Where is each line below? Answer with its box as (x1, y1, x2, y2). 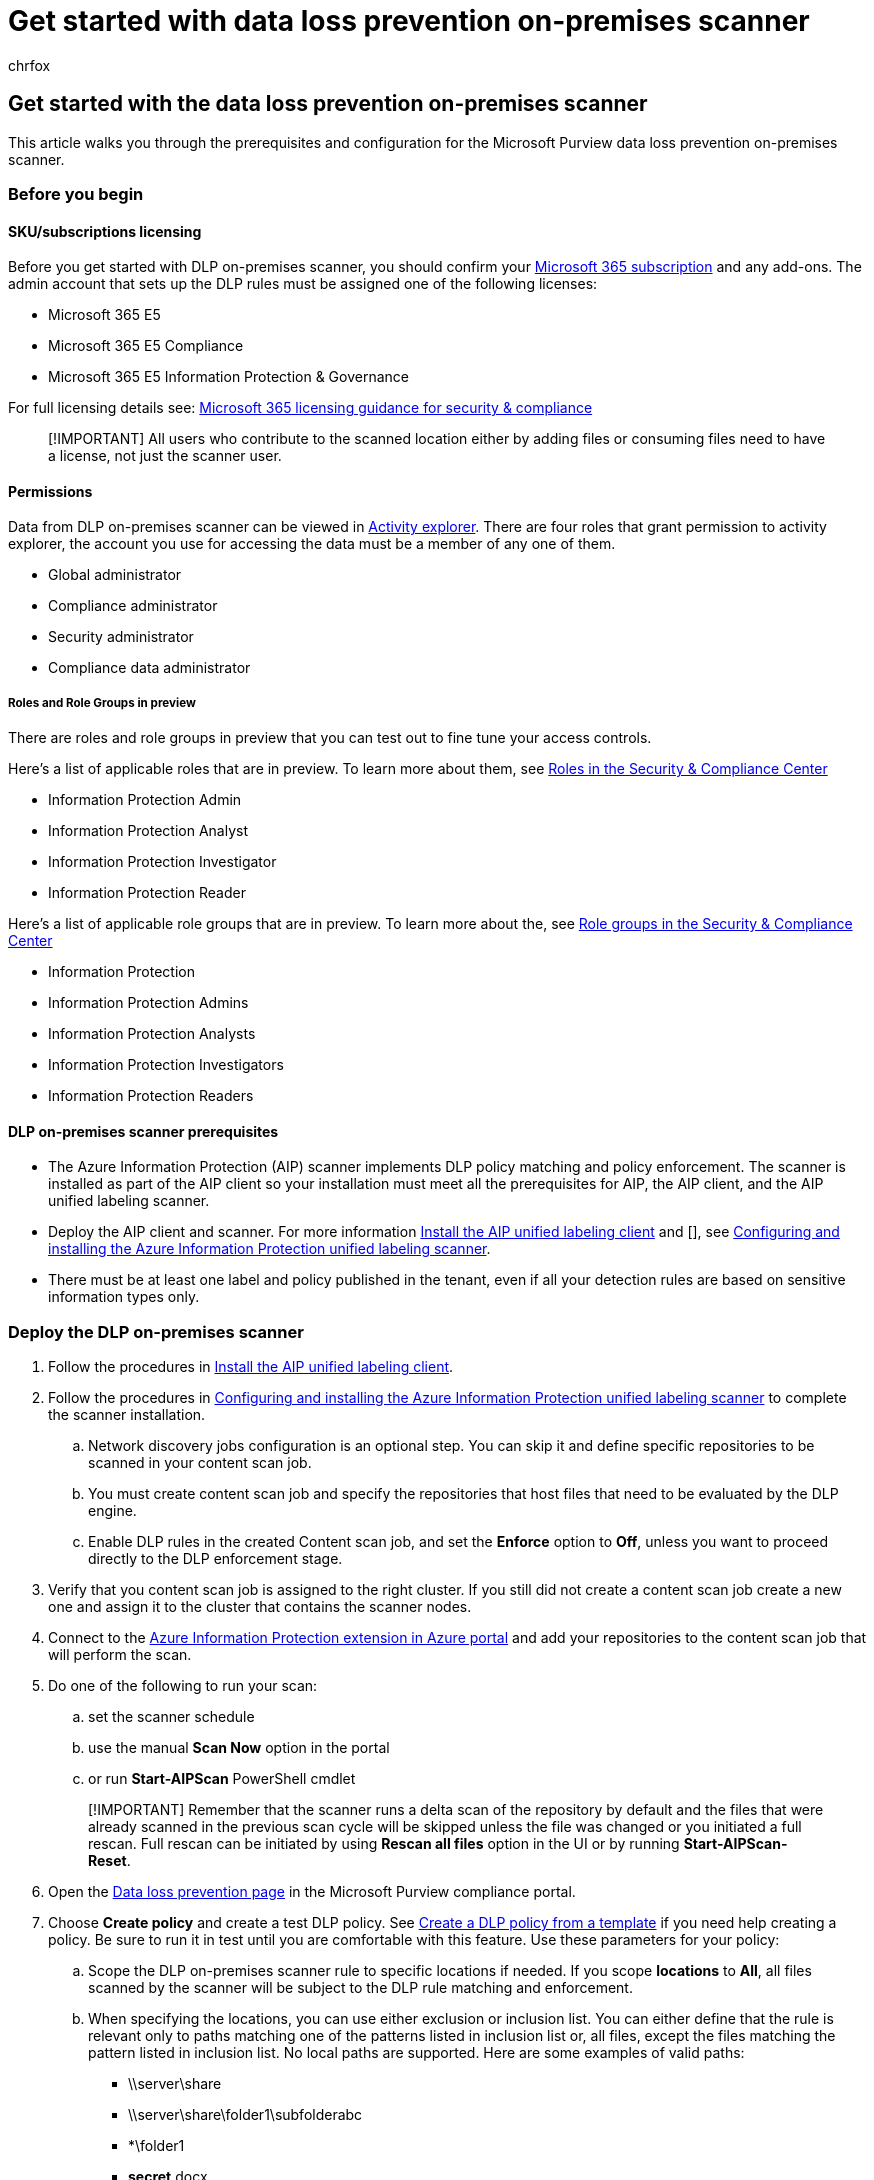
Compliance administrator (48, 597, 218, 615)
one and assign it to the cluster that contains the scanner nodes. (48, 1598, 472, 1616)
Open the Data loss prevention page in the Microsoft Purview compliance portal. (48, 1883, 576, 1901)
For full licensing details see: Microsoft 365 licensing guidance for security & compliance (8, 399, 593, 417)
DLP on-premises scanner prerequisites (8, 1122, 279, 1140)
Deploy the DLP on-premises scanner (8, 1321, 304, 1342)
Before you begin (8, 183, 144, 204)
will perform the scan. (48, 1646, 192, 1664)
